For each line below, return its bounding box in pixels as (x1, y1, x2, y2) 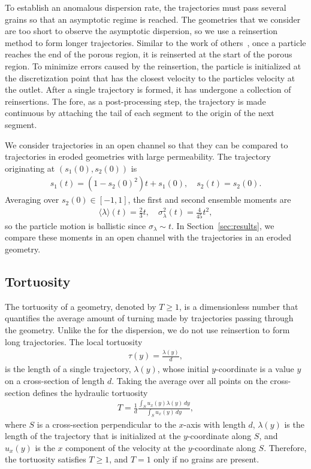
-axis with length (183, 418, 246, 430)
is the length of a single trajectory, (5, 363, 131, 375)
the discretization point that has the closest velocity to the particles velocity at (5, 71, 295, 84)
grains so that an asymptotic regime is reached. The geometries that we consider (5, 13, 301, 25)
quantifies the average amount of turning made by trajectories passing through (5, 312, 294, 324)
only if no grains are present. (153, 453, 259, 465)
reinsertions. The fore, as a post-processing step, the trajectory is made (5, 95, 266, 107)
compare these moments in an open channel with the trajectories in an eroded (5, 231, 291, 243)
